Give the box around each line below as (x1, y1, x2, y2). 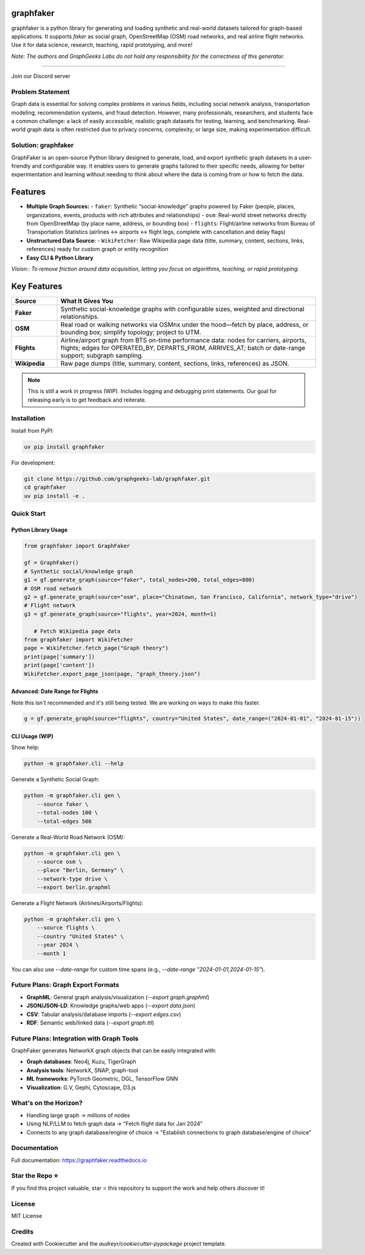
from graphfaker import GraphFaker (24, 542, 130, 549)
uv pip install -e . (24, 492, 85, 499)
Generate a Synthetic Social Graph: (11, 776, 100, 783)
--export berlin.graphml (36, 884, 111, 891)
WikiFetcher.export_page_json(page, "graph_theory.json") (24, 670, 201, 677)
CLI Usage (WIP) (11, 733, 54, 740)
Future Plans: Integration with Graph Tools (11, 1034, 139, 1042)
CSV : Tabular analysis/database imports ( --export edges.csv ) (26, 1011, 182, 1018)
